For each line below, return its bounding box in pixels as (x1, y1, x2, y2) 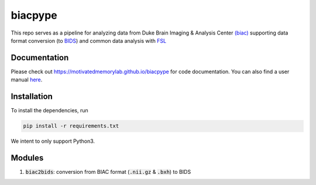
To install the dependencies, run (11, 107, 88, 114)
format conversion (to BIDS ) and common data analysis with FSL (11, 37, 167, 44)
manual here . (11, 76, 43, 83)
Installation (11, 91, 53, 102)
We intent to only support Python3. (11, 138, 95, 145)
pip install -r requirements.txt (23, 123, 119, 129)
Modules (11, 153, 44, 163)
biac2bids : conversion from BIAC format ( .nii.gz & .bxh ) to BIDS (25, 169, 191, 176)
